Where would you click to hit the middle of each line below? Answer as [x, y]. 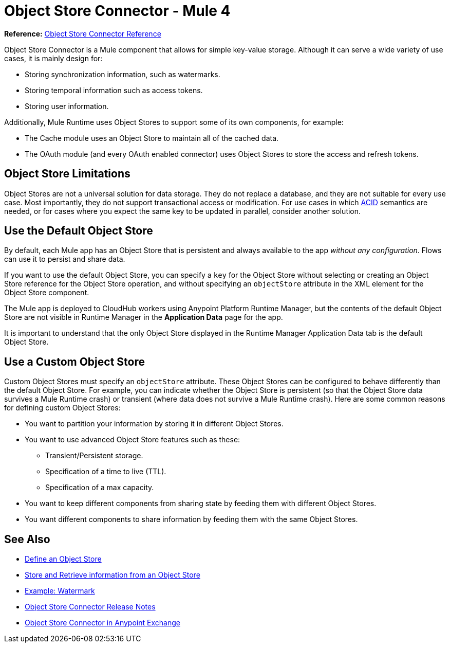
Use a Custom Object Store [74, 362]
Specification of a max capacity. [100, 488]
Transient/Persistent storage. [94, 456]
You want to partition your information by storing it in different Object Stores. [154, 424]
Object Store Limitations [67, 174]
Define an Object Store [63, 559]
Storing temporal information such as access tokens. [114, 90]
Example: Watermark [60, 591]
